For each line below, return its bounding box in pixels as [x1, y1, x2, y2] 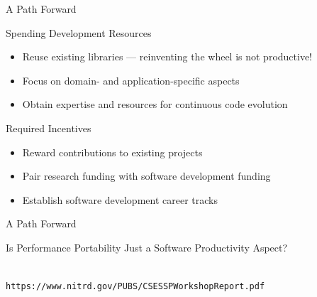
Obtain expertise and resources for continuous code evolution [22, 97, 288, 112]
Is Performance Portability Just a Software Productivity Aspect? [6, 239, 288, 254]
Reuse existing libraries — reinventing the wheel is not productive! [22, 49, 313, 64]
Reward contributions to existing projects [22, 144, 203, 159]
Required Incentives [6, 120, 91, 135]
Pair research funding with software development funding [22, 168, 271, 183]
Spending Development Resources [6, 25, 152, 40]
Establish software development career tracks [22, 192, 218, 207]
